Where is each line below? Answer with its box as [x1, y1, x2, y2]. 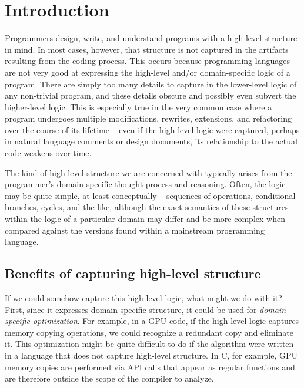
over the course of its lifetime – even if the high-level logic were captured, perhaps [5, 123, 300, 136]
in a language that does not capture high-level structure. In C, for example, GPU [5, 349, 298, 361]
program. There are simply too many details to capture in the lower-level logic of [5, 77, 297, 90]
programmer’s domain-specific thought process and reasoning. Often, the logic [5, 178, 286, 190]
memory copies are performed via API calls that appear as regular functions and [5, 360, 295, 373]
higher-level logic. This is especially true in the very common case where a [5, 100, 272, 113]
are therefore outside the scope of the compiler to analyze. [5, 372, 214, 384]
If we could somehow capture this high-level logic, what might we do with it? [5, 292, 282, 304]
